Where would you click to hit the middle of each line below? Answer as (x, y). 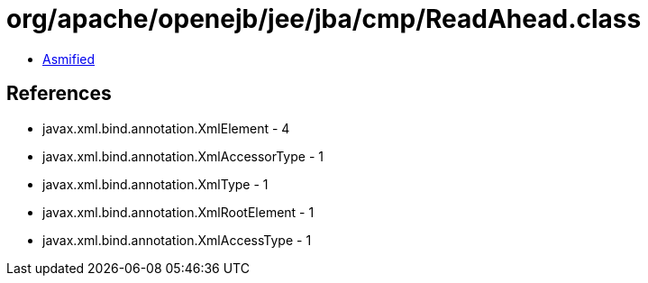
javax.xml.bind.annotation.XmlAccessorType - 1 (183, 156)
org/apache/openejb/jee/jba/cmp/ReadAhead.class (324, 19)
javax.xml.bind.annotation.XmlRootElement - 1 (178, 212)
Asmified (69, 59)
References (59, 94)
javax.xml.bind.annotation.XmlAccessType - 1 (177, 240)
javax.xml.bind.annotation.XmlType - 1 (155, 184)
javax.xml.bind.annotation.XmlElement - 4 (166, 128)
